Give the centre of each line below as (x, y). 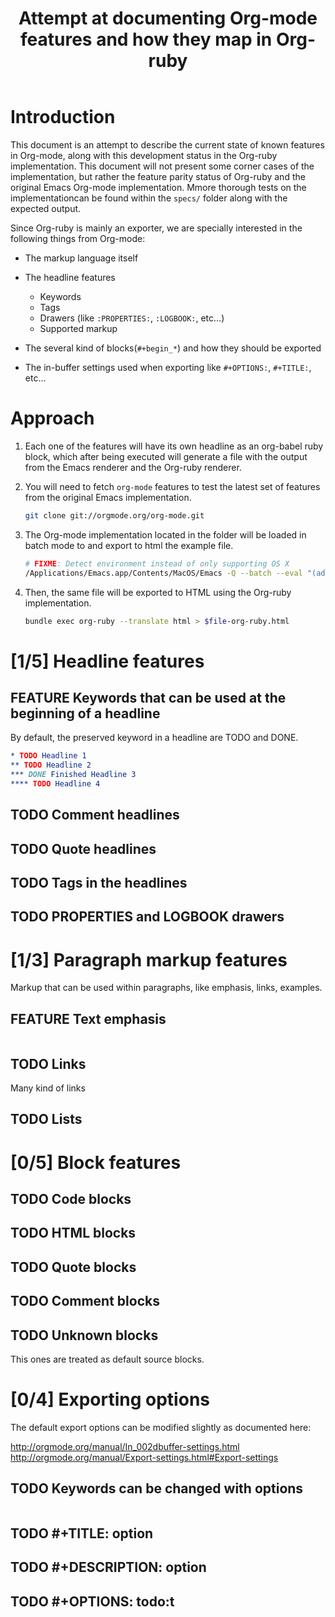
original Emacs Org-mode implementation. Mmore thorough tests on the (158, 187)
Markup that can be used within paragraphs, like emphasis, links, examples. (166, 988)
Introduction (63, 117)
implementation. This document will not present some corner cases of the (162, 166)
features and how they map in (146, 39)
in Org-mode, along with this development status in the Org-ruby (144, 155)
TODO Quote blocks (73, 1267)
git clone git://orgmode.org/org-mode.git (114, 515)
